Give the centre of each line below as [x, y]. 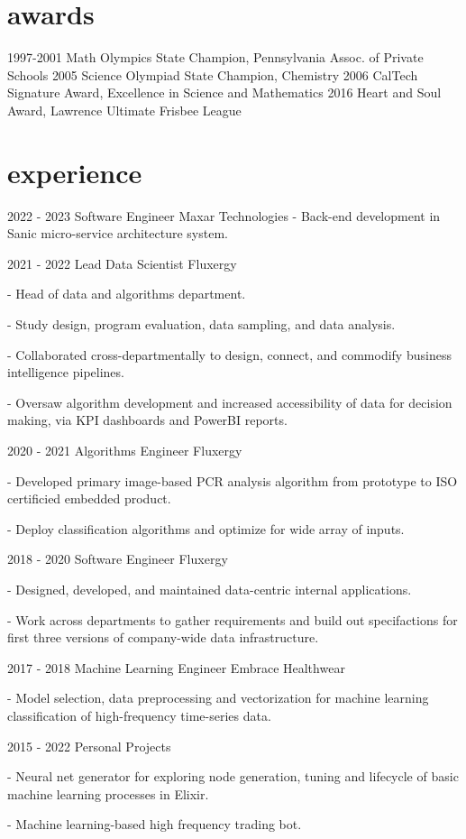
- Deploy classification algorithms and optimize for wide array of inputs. [206, 528]
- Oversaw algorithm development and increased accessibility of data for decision [230, 402]
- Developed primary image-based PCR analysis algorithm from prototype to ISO [233, 480]
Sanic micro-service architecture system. [118, 233]
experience [75, 172]
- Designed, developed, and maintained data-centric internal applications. [210, 589]
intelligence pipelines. [66, 372]
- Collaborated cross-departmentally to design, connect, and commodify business [229, 354]
